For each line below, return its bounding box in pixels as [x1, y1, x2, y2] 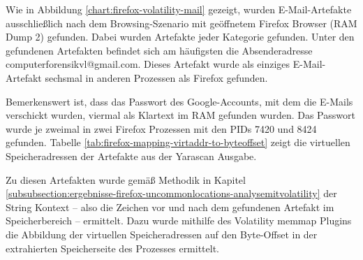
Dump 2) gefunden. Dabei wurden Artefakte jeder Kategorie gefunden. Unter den [6, 29, 355, 44]
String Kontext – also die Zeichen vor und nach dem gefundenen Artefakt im [6, 199, 334, 214]
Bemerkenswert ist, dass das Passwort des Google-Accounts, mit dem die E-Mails [6, 94, 353, 108]
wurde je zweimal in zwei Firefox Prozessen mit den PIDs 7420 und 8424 [6, 121, 317, 136]
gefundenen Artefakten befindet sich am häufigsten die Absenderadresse [6, 43, 313, 57]
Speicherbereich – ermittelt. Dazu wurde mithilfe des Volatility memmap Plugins [6, 213, 352, 228]
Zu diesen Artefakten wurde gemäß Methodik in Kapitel [6, 172, 246, 187]
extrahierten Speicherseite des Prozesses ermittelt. [6, 240, 220, 255]
